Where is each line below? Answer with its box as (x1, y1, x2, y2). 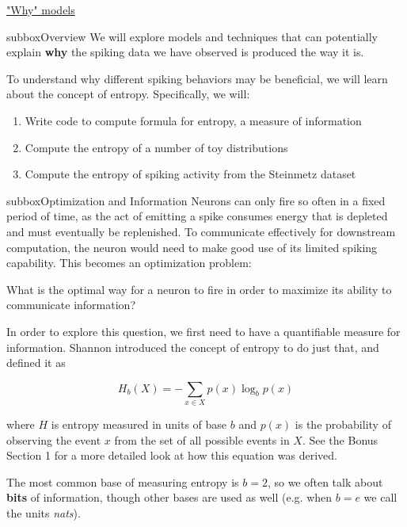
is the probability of (295, 416, 391, 433)
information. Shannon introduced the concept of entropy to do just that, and (6, 338, 379, 355)
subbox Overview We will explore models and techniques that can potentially (6, 28, 378, 44)
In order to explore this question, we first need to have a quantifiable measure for (6, 323, 401, 339)
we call (363, 489, 397, 506)
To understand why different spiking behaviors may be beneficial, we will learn (6, 70, 388, 86)
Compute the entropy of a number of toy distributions (25, 139, 288, 155)
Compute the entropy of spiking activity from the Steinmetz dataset (25, 166, 356, 182)
